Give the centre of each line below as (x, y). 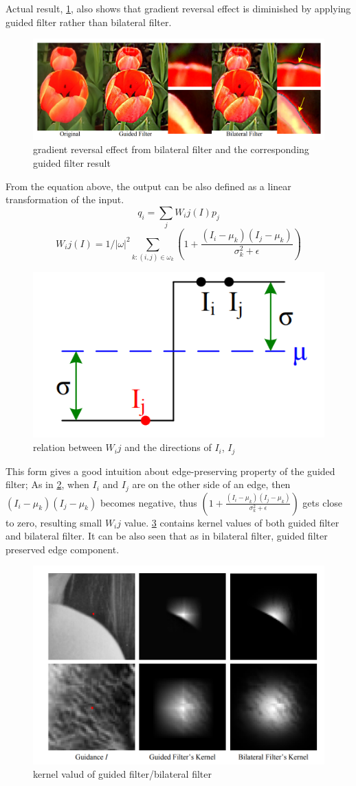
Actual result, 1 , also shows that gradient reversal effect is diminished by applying (178, 8)
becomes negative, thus (148, 502)
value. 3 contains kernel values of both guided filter (232, 522)
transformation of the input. (65, 199)
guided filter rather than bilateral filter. (89, 22)
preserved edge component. (63, 549)
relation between (68, 447)
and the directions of (168, 447)
